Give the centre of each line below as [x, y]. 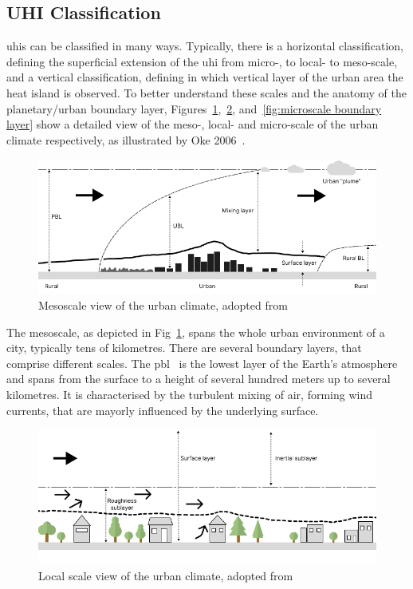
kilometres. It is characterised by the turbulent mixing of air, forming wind [189, 394]
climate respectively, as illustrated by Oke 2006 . [126, 139]
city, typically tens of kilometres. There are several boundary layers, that [184, 348]
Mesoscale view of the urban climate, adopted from [163, 304]
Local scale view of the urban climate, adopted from [166, 575]
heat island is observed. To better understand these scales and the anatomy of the [206, 92]
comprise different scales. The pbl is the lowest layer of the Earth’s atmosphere [202, 363]
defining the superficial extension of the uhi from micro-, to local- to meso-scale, [202, 61]
